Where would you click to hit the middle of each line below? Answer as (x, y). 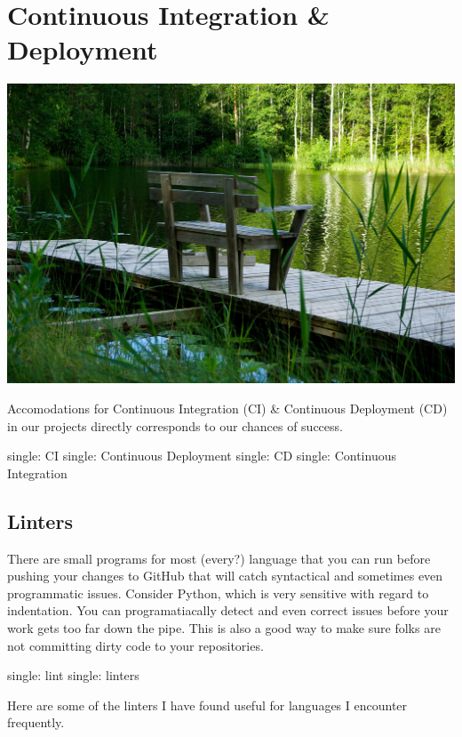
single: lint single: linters (73, 675)
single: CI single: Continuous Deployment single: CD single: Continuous (202, 456)
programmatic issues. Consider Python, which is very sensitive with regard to (218, 593)
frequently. (36, 722)
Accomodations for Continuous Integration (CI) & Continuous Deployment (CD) (227, 409)
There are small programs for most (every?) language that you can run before (219, 558)
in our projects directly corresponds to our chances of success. (175, 425)
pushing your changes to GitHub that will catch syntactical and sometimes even (225, 576)
